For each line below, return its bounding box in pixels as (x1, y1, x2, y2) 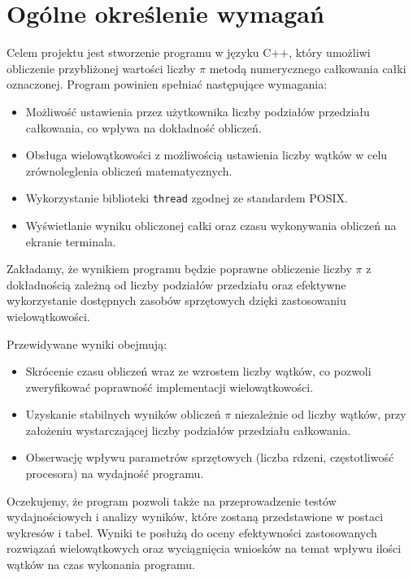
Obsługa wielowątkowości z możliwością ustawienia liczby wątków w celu (25, 146, 388, 163)
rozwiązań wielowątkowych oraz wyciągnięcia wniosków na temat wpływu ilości (7, 540, 402, 557)
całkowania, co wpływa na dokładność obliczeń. (25, 119, 262, 136)
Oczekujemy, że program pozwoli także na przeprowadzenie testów (7, 492, 337, 509)
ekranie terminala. (25, 233, 116, 250)
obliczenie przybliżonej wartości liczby (7, 59, 196, 76)
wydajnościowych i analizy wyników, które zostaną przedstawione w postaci (7, 508, 384, 525)
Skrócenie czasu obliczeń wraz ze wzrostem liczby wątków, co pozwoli (25, 363, 372, 380)
